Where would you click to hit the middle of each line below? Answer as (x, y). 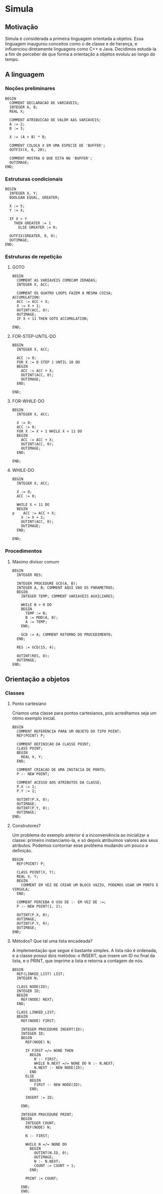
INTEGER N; (28, 978)
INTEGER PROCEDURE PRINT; (47, 1115)
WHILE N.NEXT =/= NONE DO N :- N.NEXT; (74, 1063)
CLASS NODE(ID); (33, 987)
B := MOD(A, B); (42, 617)
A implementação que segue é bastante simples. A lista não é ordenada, (84, 951)
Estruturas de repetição (34, 257)
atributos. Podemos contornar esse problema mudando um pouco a (80, 845)
